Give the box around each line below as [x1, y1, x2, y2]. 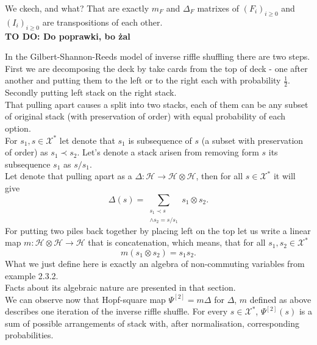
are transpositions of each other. [42, 15, 163, 28]
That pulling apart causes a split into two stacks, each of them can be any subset [5, 98, 308, 110]
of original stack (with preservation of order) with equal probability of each [5, 110, 286, 123]
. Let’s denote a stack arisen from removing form [77, 146, 259, 158]
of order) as [5, 146, 48, 158]
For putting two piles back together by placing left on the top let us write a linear [5, 224, 311, 237]
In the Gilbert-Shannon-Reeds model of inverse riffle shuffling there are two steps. [5, 50, 310, 63]
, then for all [196, 169, 243, 182]
